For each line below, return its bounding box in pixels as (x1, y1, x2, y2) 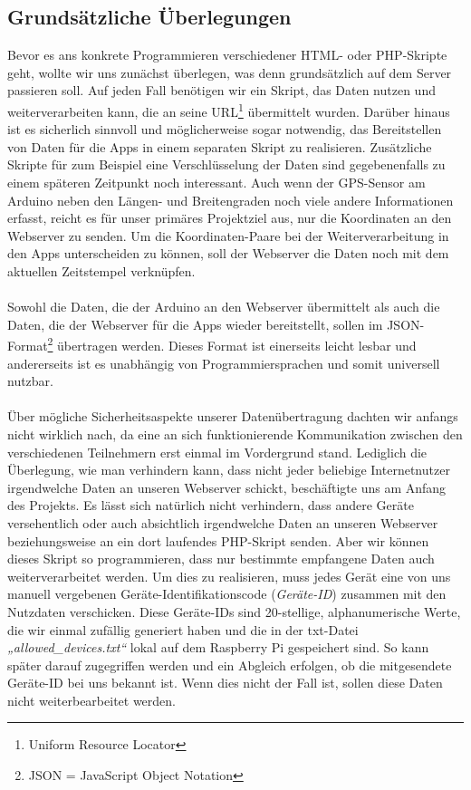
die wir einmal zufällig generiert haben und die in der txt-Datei (7, 620, 359, 639)
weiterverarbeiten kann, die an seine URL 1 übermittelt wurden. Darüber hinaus (7, 99, 450, 120)
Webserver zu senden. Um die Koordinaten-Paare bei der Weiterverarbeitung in (7, 226, 449, 245)
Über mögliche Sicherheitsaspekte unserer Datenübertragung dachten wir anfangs (7, 407, 458, 426)
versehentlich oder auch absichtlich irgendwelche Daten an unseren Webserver (7, 513, 438, 532)
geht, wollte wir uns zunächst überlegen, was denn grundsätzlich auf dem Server (7, 63, 452, 82)
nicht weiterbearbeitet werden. (7, 690, 177, 709)
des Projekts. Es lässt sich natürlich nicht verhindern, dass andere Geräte (7, 496, 414, 515)
